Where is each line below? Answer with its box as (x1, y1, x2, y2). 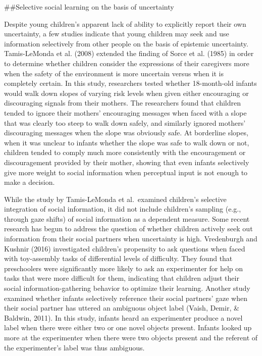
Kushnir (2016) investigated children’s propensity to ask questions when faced (4, 243, 245, 253)
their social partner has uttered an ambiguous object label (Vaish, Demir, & (4, 302, 239, 313)
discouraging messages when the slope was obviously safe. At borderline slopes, (4, 127, 248, 138)
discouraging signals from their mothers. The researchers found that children (4, 97, 241, 108)
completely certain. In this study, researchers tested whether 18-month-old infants (4, 78, 257, 88)
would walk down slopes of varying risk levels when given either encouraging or (4, 87, 249, 98)
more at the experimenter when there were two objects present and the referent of (4, 332, 258, 342)
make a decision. (4, 177, 55, 187)
